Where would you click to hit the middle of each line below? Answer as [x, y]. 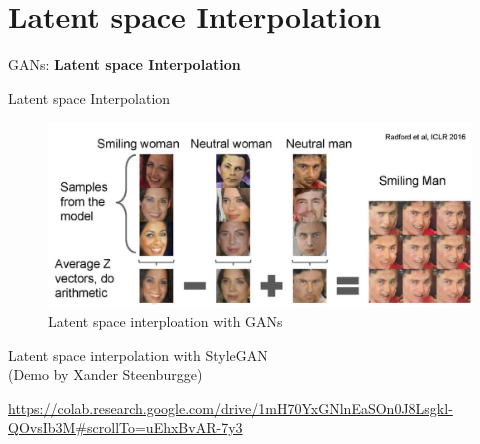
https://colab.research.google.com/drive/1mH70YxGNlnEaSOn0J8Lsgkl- [230, 407]
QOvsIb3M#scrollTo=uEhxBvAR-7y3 [125, 427]
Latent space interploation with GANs [165, 320]
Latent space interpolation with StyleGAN [138, 354]
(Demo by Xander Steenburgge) [105, 374]
